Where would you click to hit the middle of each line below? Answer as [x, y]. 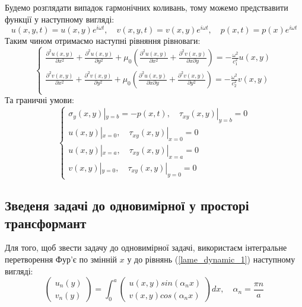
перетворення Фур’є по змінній [61, 259]
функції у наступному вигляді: [60, 19]
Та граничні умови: [39, 100]
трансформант [46, 223]
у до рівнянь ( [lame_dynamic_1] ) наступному [211, 259]
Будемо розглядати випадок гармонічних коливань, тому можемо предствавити [147, 7]
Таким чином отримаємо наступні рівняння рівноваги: [103, 41]
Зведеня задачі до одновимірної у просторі [127, 205]
